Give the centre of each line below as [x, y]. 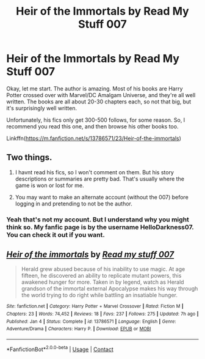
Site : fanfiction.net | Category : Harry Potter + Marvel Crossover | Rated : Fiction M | [95, 306]
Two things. [29, 157]
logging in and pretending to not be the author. [74, 204]
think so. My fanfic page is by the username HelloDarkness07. [100, 227]
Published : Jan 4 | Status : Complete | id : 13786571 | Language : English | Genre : [91, 321]
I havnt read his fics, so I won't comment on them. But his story [94, 172]
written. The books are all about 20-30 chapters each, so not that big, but [99, 102]
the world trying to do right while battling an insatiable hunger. [99, 295]
